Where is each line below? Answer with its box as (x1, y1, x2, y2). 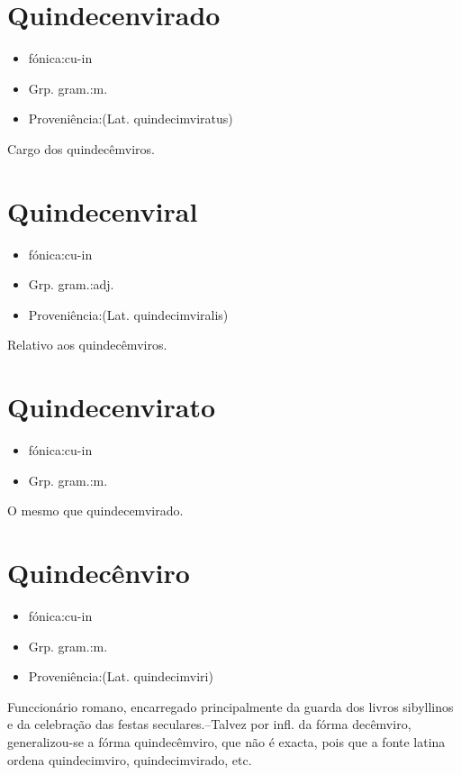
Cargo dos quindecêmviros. (7, 139, 155, 158)
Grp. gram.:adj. (28, 275, 114, 294)
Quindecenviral (7, 192, 198, 229)
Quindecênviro (7, 554, 190, 591)
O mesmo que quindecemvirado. (7, 501, 184, 520)
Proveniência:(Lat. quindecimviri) (28, 667, 213, 686)
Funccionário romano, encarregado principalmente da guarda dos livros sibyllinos (7, 697, 454, 716)
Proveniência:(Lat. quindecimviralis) (28, 305, 229, 324)
